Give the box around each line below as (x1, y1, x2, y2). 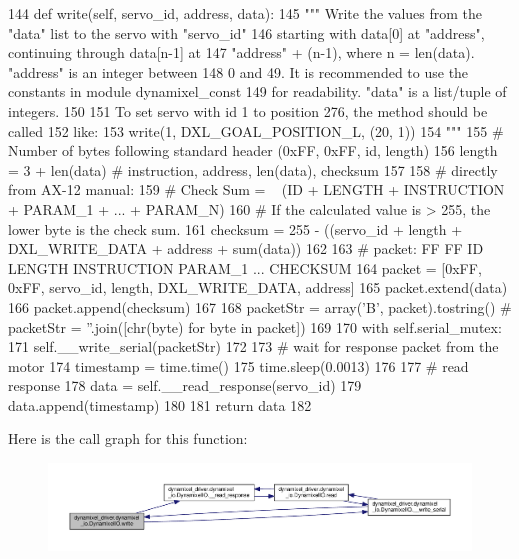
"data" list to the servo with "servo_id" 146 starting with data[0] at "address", (8, 22, 485, 43)
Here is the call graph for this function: (8, 428, 248, 449)
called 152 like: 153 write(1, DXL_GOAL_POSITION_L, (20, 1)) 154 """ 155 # (8, 120, 504, 141)
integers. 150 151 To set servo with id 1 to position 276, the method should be (8, 100, 488, 121)
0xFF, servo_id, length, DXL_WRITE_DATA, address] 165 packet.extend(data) (8, 277, 508, 298)
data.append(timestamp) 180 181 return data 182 (8, 394, 312, 415)
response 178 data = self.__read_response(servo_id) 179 (8, 375, 362, 396)
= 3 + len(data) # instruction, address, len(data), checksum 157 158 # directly (8, 159, 498, 180)
